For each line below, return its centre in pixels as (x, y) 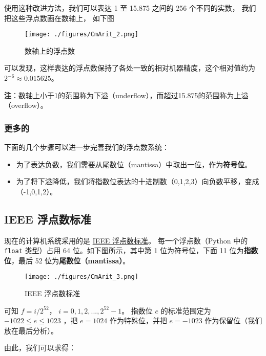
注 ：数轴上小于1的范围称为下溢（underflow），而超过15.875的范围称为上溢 (126, 95)
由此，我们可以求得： (40, 348)
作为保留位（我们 (233, 320)
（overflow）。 (26, 105)
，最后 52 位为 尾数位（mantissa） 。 (71, 260)
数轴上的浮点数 (50, 50)
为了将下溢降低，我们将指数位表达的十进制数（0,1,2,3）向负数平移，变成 (138, 181)
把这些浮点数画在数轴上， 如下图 (59, 18)
